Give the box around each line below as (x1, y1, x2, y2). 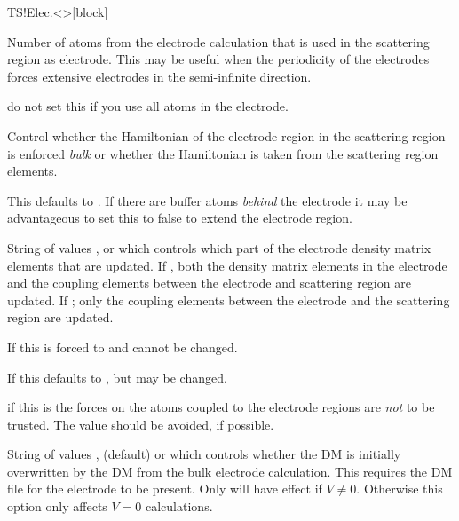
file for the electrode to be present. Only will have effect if (7, 479, 322, 498)
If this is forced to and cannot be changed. (7, 337, 238, 356)
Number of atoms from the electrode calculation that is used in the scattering (7, 32, 430, 51)
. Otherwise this (356, 479, 443, 498)
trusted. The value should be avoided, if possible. (7, 414, 274, 433)
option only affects (7, 497, 107, 516)
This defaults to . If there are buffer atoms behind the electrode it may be (7, 191, 408, 209)
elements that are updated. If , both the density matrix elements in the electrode (7, 256, 447, 274)
